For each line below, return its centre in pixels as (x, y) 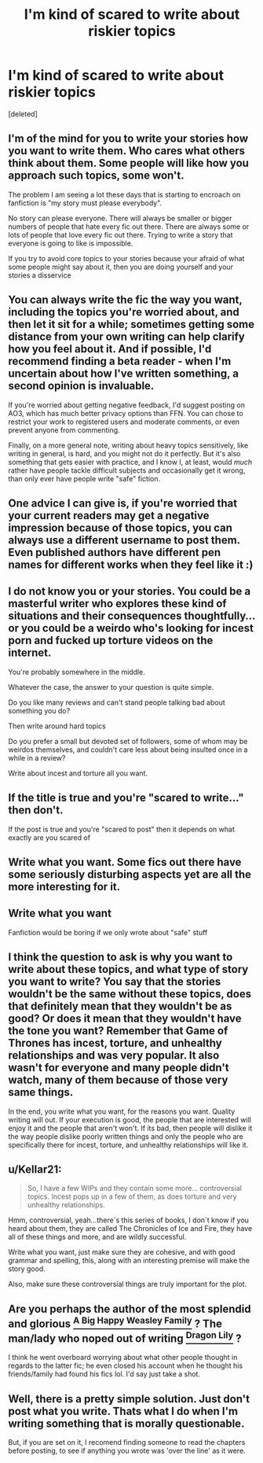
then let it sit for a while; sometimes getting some (131, 324)
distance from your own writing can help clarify (126, 337)
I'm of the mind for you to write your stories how (128, 139)
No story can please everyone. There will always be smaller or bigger (120, 218)
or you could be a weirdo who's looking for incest (131, 628)
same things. (41, 1092)
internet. (30, 653)
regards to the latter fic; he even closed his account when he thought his (126, 1365)
